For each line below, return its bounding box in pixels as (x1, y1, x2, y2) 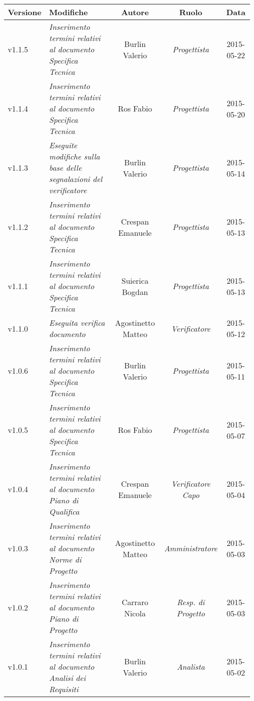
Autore (121, 6, 149, 18)
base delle (49, 162, 82, 173)
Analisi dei (49, 672, 86, 683)
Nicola (124, 607, 146, 619)
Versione (8, 6, 42, 18)
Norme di (49, 554, 82, 565)
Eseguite (49, 139, 78, 151)
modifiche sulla (49, 151, 100, 162)
